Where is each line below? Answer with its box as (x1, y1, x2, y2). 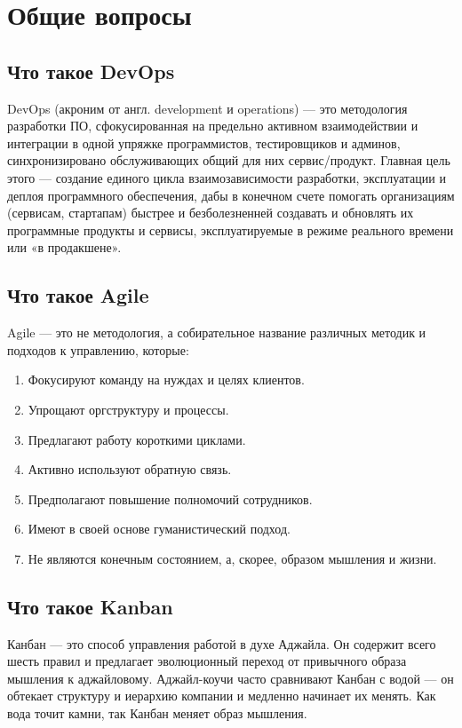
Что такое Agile (7, 281, 149, 309)
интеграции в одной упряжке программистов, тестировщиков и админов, (7, 133, 401, 152)
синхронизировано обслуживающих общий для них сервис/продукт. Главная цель (7, 151, 450, 170)
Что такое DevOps (7, 57, 175, 84)
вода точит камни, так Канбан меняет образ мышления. (7, 704, 307, 723)
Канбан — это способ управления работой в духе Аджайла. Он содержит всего (7, 634, 436, 653)
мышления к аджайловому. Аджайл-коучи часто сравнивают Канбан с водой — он (7, 669, 454, 687)
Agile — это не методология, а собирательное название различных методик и (7, 323, 426, 342)
